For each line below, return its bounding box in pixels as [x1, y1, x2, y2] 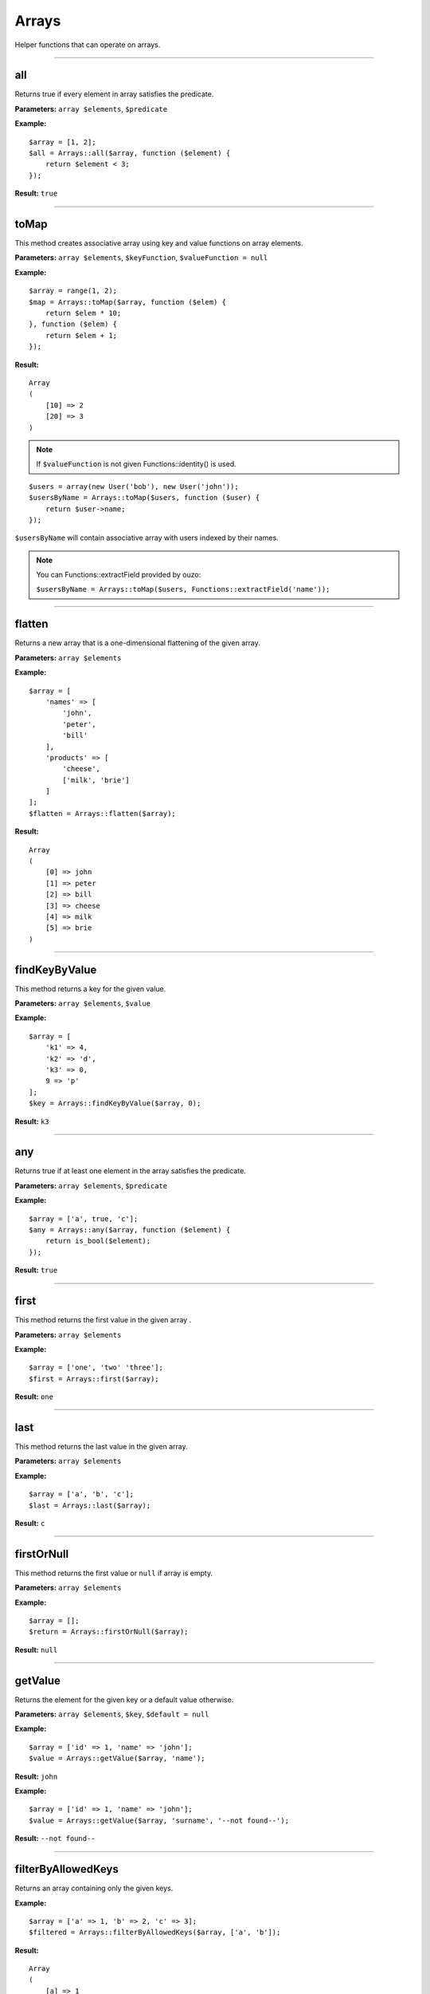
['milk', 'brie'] [62, 775, 131, 785]
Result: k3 [14, 1117, 49, 1126]
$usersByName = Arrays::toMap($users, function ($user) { [29, 493, 260, 502]
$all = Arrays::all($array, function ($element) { [29, 148, 231, 158]
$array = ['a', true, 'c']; [29, 1214, 139, 1224]
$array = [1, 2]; [29, 137, 96, 147]
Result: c [14, 1518, 45, 1527]
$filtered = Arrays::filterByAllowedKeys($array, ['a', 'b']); [29, 1928, 281, 1937]
